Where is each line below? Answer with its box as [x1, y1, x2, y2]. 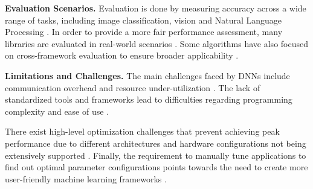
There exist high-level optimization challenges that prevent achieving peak [5, 125, 280, 138]
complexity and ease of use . [5, 104, 109, 117]
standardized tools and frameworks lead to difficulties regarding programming [5, 93, 292, 106]
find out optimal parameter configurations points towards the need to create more [5, 161, 308, 173]
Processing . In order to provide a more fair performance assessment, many [5, 25, 283, 38]
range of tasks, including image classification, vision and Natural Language [5, 13, 282, 26]
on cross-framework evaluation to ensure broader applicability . [5, 49, 239, 62]
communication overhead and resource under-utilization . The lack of [5, 81, 260, 94]
